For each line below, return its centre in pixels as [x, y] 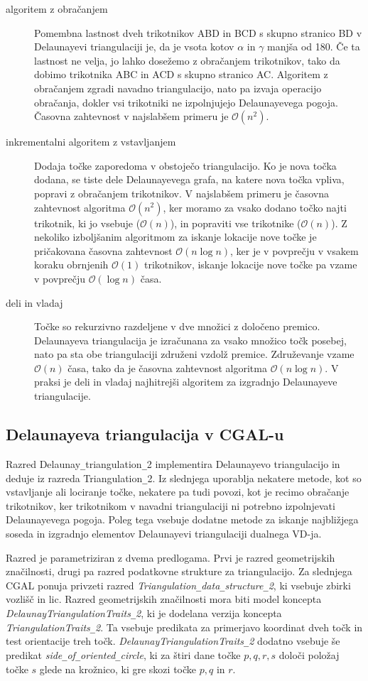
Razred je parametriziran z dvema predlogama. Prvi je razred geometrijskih [171, 557]
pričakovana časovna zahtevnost [103, 250]
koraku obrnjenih [71, 265]
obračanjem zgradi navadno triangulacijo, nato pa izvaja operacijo [178, 88]
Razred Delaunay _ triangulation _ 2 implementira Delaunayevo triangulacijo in [173, 463]
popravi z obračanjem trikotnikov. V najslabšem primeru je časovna [182, 193]
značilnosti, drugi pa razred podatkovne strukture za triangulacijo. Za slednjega [179, 571]
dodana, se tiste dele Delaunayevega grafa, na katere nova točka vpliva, [189, 179]
